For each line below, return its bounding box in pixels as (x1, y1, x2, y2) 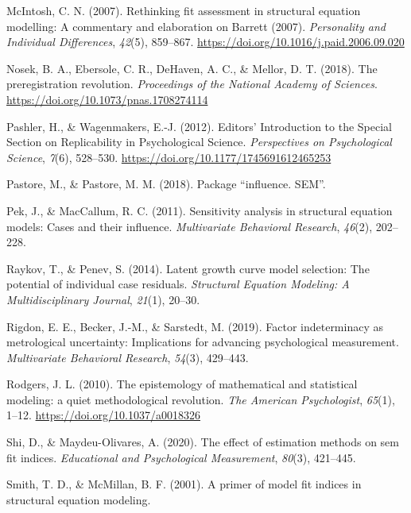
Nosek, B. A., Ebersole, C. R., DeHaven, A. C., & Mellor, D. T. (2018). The (6, 60, 378, 76)
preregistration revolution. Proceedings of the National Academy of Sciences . (6, 75, 378, 92)
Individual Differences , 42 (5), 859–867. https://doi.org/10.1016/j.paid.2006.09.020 (6, 33, 405, 50)
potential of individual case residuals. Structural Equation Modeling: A (6, 276, 350, 292)
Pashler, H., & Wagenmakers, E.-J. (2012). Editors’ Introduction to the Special (6, 118, 392, 134)
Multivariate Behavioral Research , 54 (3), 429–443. (6, 349, 249, 365)
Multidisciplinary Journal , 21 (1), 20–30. (6, 291, 200, 307)
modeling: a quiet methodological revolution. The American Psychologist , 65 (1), (6, 391, 395, 407)
